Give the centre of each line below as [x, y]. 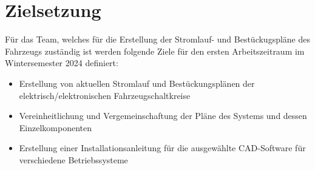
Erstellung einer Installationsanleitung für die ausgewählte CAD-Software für [162, 148]
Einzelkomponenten [56, 127]
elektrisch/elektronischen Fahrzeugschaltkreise [105, 95]
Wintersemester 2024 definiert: [62, 63]
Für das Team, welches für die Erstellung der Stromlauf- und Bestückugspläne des [158, 39]
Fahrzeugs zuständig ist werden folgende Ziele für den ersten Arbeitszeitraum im [155, 51]
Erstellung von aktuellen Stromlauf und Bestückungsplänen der [137, 83]
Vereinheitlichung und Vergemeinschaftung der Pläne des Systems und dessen [163, 116]
